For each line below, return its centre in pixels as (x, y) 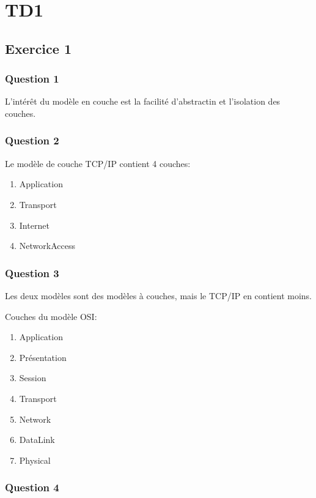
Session (33, 378)
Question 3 (32, 273)
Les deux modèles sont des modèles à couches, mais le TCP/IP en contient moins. (158, 295)
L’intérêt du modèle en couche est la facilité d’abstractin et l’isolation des (143, 101)
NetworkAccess (47, 246)
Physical (35, 460)
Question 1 (32, 79)
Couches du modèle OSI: (51, 316)
